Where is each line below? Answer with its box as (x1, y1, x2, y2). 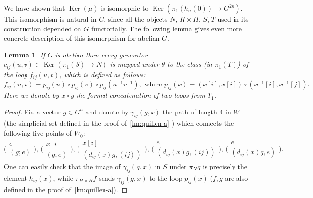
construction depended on (4, 23, 81, 33)
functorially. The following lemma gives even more (91, 23, 242, 33)
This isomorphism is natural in (4, 14, 97, 24)
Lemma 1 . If (4, 49, 45, 59)
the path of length (162, 106, 217, 116)
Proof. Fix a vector (4, 106, 61, 116)
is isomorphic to (101, 3, 149, 13)
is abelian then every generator (55, 49, 148, 59)
